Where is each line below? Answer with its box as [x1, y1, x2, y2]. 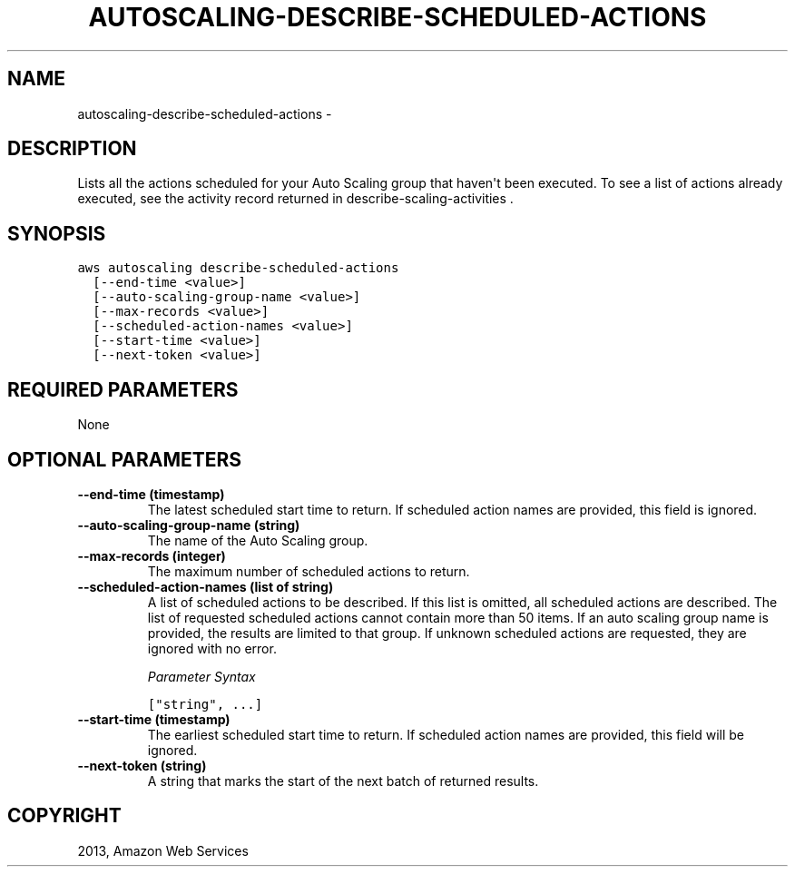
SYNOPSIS [7, 221, 106, 245]
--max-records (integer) [77, 547, 226, 564]
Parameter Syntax [147, 668, 256, 684]
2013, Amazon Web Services [77, 842, 249, 859]
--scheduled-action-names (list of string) [77, 578, 334, 594]
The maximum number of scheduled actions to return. [147, 563, 470, 579]
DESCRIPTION [7, 137, 137, 161]
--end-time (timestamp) [77, 486, 225, 502]
